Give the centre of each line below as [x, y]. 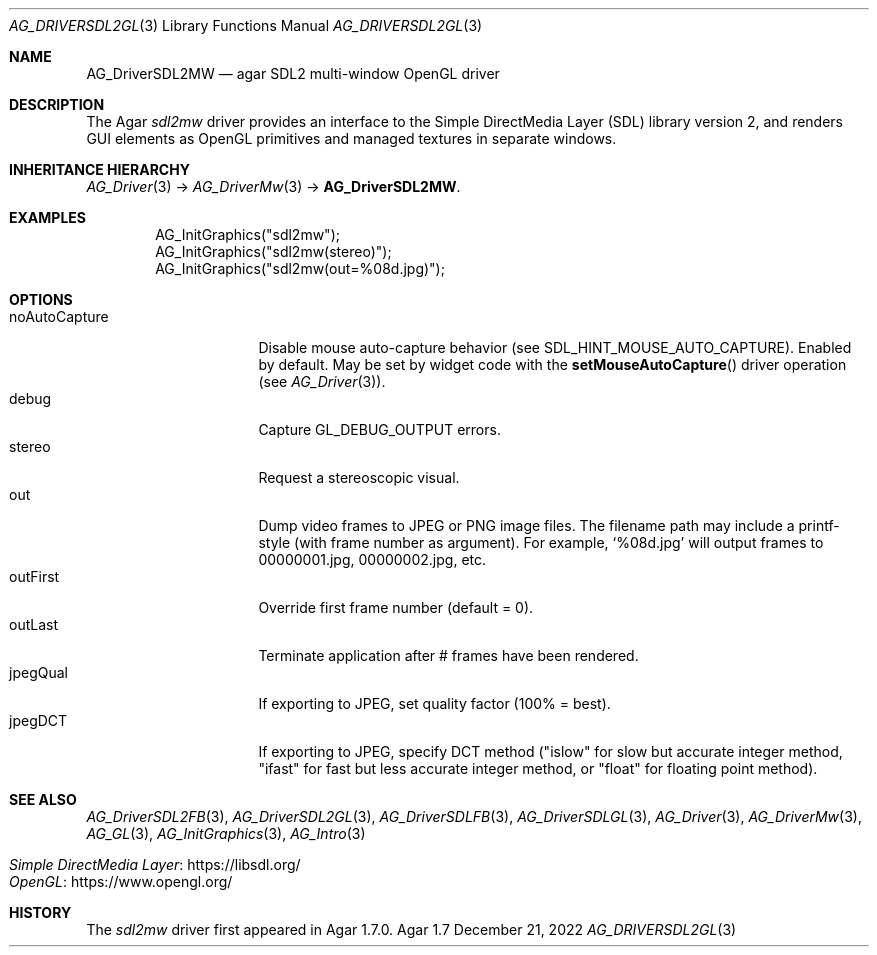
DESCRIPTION [57, 104]
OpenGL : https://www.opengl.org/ [121, 881]
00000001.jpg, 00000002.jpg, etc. [372, 559]
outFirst [34, 576]
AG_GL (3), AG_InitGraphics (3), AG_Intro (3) [226, 833]
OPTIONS [41, 299]
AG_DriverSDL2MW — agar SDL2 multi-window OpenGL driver [293, 73]
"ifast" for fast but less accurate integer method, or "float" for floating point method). [538, 768]
